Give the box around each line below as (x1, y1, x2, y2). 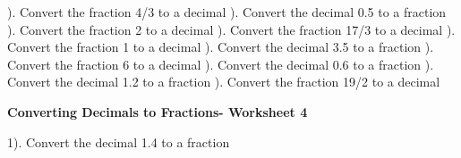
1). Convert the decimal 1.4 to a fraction (7, 132, 230, 151)
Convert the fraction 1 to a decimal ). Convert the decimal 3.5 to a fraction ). (7, 37, 434, 56)
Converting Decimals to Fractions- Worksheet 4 (7, 102, 308, 121)
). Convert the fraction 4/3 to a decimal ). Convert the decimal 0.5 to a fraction (7, 3, 447, 21)
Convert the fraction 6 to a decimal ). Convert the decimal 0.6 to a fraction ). (7, 54, 434, 73)
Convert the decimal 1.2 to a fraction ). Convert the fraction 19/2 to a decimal (7, 72, 440, 91)
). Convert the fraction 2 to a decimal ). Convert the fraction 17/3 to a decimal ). (7, 20, 456, 38)
